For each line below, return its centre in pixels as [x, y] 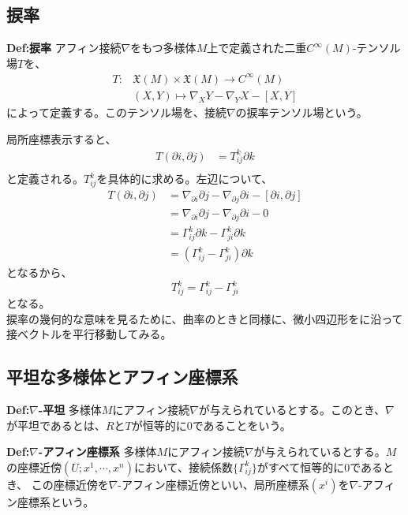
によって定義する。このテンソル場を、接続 [116, 112]
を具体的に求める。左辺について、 [185, 179]
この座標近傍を [70, 484]
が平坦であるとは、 [56, 425]
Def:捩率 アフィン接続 [64, 48]
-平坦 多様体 [70, 409]
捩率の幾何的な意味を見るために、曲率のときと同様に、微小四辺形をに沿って [205, 318]
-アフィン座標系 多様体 [97, 452]
